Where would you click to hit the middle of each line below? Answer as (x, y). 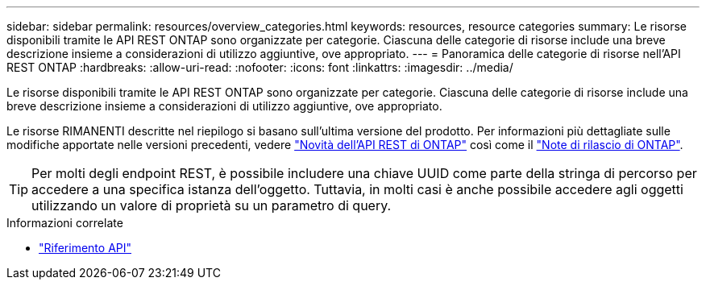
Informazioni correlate (65, 223)
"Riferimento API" (85, 248)
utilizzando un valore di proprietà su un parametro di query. (212, 205)
